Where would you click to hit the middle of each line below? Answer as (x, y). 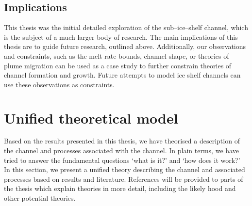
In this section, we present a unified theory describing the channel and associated (125, 169)
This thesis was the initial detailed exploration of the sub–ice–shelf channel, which (126, 27)
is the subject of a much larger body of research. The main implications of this (121, 37)
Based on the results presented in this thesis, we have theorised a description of (122, 141)
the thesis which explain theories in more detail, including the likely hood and (120, 188)
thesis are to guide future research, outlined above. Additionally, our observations (125, 46)
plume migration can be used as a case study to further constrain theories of (118, 65)
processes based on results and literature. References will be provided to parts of (124, 179)
